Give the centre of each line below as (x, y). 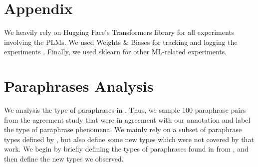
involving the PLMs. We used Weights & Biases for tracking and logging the (121, 42)
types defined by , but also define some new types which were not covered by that (129, 139)
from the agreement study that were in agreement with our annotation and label (127, 119)
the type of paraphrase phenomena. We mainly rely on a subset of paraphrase (123, 129)
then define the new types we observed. (64, 159)
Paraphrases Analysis (79, 86)
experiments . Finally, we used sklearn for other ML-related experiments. (116, 52)
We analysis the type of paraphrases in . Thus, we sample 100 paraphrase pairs (125, 110)
